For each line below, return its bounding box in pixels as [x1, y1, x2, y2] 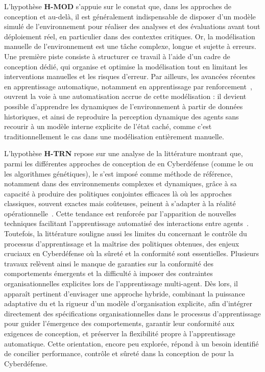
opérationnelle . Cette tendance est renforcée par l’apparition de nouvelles [4, 208, 236, 218]
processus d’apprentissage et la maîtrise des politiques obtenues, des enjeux [4, 238, 239, 249]
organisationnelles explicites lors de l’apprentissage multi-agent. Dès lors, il [4, 278, 238, 289]
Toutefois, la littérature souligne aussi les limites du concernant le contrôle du [4, 228, 247, 239]
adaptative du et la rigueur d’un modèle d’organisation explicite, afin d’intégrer [4, 298, 253, 309]
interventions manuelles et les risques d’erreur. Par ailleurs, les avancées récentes [4, 71, 255, 82]
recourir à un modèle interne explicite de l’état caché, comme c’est [4, 121, 212, 132]
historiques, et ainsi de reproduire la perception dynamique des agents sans [4, 111, 239, 121]
